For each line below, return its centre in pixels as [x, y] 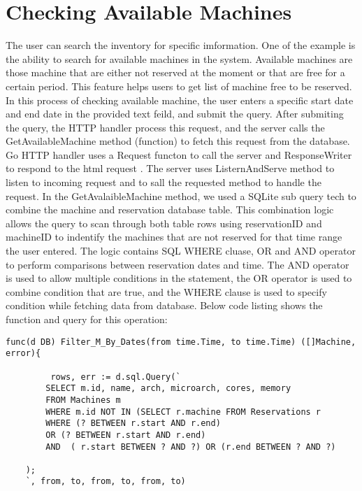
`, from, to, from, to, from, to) [106, 482]
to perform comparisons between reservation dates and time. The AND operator [178, 264]
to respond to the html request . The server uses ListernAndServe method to [170, 168]
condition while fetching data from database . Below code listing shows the [164, 305]
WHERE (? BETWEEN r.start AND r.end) [133, 424]
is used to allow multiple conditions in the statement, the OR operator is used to [179, 278]
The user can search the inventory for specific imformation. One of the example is [181, 45]
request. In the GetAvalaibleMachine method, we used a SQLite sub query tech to [181, 195]
